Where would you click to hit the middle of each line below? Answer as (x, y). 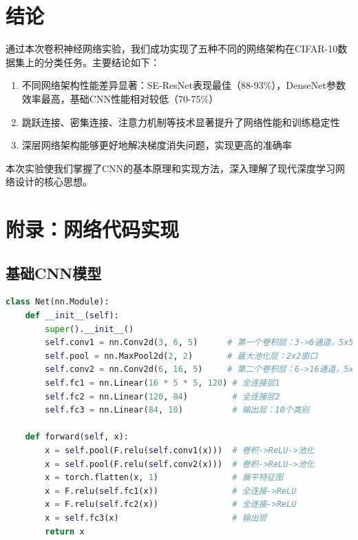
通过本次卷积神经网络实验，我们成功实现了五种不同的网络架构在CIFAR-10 (172, 49)
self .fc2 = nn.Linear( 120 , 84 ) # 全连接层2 (162, 396)
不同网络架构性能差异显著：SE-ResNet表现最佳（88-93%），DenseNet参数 (183, 85)
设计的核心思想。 (53, 181)
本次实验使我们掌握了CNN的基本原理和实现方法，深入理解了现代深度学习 (171, 168)
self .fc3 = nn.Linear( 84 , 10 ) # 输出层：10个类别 (177, 410)
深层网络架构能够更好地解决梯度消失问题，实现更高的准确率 (157, 145)
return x (65, 531)
